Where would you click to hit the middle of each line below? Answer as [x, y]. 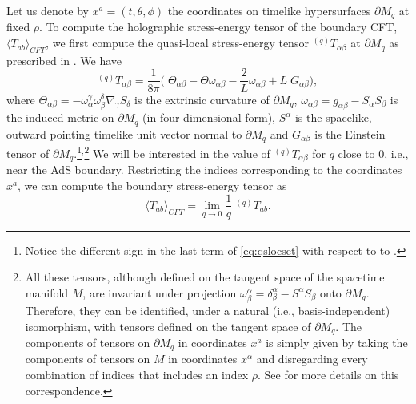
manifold [47, 292]
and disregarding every [312, 359]
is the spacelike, [333, 117]
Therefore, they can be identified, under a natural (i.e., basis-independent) [208, 310]
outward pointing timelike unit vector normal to [124, 133]
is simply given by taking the [337, 342]
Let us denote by [48, 10]
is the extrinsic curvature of [202, 99]
